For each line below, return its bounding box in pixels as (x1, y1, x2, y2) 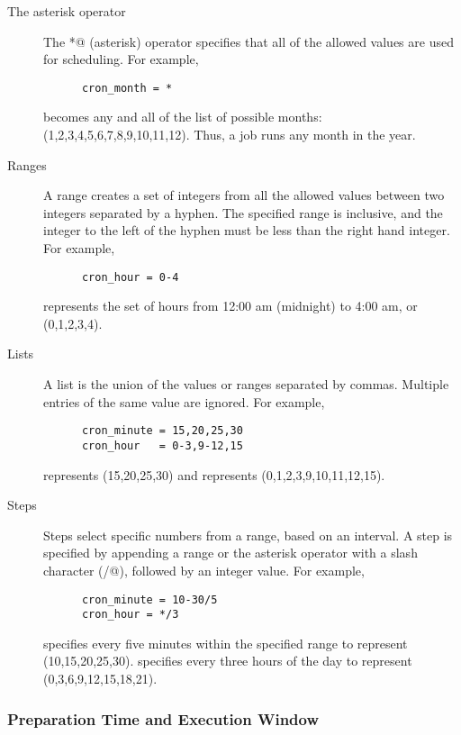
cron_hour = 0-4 (81, 270, 179, 284)
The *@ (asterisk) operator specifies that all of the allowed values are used (43, 32, 454, 50)
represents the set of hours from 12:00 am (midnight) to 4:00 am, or (43, 296, 418, 315)
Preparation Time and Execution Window (7, 707, 320, 730)
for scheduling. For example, (43, 50, 199, 68)
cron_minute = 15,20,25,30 (81, 424, 243, 438)
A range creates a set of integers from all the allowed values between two (43, 186, 445, 204)
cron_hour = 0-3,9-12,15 (81, 439, 243, 452)
